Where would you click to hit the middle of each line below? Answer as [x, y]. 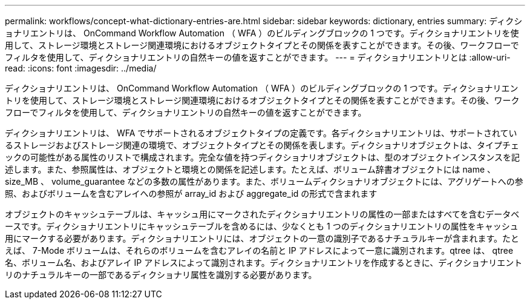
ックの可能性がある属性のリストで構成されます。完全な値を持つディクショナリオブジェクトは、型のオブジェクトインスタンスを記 [263, 157]
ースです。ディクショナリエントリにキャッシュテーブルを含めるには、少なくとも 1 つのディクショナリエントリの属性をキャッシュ [262, 226]
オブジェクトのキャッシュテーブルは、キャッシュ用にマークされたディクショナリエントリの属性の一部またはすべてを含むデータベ [262, 214]
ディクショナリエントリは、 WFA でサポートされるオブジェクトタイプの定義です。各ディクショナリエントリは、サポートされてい [261, 133]
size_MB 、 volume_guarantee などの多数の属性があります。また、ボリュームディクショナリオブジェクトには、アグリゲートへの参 [264, 181]
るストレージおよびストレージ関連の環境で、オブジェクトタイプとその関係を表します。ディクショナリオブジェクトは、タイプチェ [262, 145]
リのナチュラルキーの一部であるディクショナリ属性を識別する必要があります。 [161, 275]
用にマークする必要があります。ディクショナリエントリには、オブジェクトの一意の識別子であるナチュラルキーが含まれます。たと [262, 238]
